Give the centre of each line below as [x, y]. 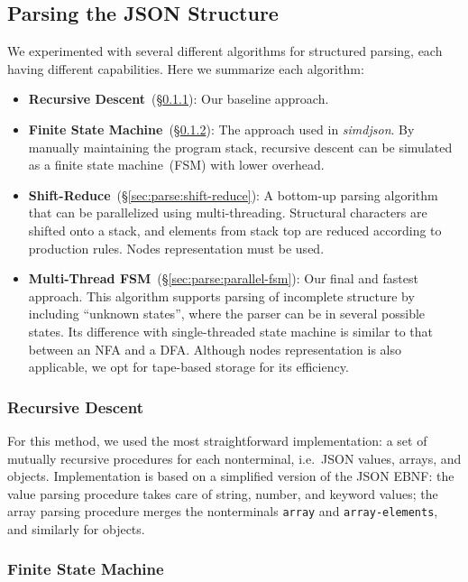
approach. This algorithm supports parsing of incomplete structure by [221, 296]
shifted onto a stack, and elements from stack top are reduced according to [235, 230]
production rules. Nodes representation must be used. [176, 248]
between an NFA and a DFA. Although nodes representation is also [215, 349]
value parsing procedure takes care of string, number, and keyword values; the [223, 493]
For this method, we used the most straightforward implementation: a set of [217, 440]
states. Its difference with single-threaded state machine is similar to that [231, 331]
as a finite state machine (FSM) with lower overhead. [176, 165]
